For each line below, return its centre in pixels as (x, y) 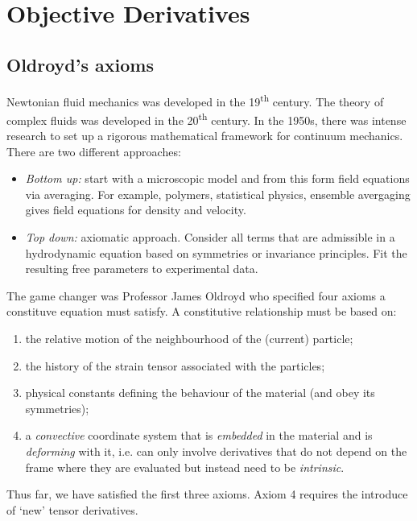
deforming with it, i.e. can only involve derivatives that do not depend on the (216, 451)
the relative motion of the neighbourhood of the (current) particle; (189, 339)
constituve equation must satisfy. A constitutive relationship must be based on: (202, 311)
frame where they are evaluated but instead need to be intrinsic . (185, 467)
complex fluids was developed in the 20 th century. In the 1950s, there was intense (206, 118)
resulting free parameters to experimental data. (142, 269)
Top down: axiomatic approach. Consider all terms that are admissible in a (210, 237)
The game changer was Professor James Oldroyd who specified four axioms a (196, 295)
